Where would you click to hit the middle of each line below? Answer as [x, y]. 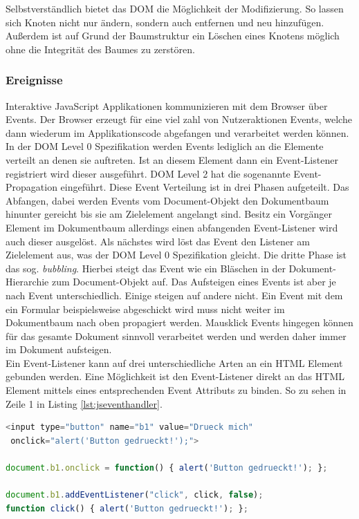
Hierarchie [27, 282]
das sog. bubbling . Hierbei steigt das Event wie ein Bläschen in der [146, 268]
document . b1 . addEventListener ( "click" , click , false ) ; [135, 495]
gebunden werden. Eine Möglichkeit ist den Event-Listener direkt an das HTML [175, 376]
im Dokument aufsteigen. [59, 349]
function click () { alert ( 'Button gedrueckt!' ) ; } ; [127, 508]
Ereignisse [34, 80]
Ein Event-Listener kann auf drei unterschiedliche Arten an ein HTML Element [174, 362]
